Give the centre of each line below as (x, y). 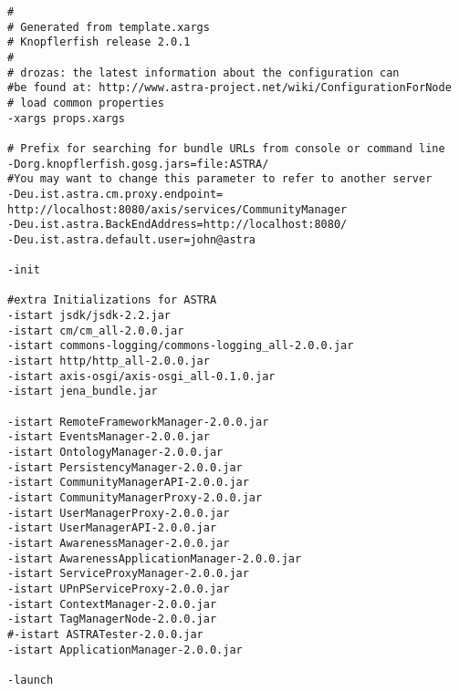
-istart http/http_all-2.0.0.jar (109, 361)
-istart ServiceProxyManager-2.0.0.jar (128, 574)
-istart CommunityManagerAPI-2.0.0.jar (128, 483)
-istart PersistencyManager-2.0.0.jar (125, 467)
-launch (31, 680)
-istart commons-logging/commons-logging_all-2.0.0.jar (181, 346)
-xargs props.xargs (66, 118)
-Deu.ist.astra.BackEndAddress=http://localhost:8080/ (177, 225)
